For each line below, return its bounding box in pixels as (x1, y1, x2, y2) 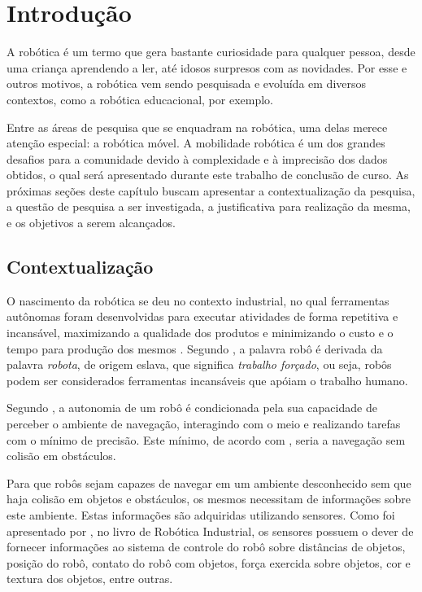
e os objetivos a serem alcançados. (7, 214, 176, 231)
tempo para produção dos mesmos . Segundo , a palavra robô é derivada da (7, 340, 383, 357)
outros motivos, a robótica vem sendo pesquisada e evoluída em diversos (7, 75, 367, 92)
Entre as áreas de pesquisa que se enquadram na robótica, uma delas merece (7, 118, 388, 135)
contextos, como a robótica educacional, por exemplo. (7, 90, 273, 107)
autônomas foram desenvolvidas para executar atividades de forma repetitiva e (7, 308, 398, 325)
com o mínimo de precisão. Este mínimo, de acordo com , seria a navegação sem (7, 431, 406, 448)
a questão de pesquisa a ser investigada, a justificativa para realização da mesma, (7, 198, 411, 215)
